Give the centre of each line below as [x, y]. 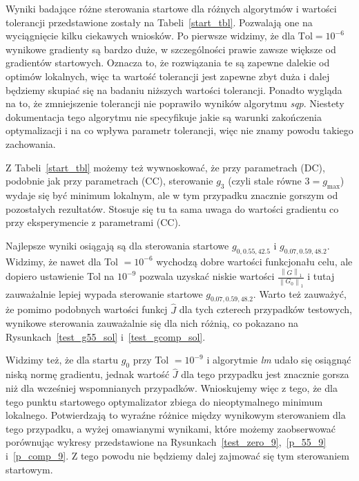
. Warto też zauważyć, [300, 293]
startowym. [29, 469]
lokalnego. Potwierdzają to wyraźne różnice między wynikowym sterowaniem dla [176, 415]
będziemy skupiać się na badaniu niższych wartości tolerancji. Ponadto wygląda [174, 89]
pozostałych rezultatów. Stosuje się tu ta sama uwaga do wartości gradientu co [172, 208]
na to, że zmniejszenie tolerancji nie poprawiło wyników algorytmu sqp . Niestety [175, 103]
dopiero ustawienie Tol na [60, 276]
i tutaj [321, 276]
